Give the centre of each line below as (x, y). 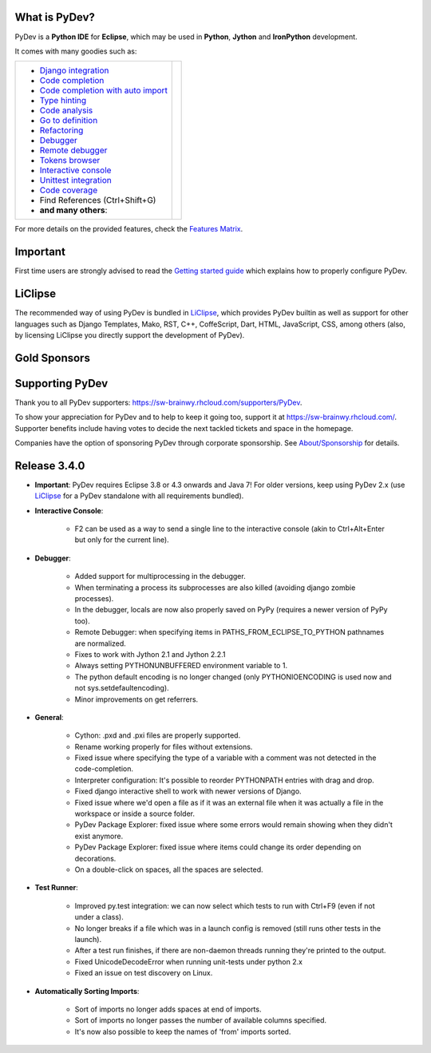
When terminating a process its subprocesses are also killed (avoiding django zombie (215, 588)
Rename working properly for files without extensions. (164, 746)
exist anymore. (99, 836)
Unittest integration (75, 180)
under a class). (99, 917)
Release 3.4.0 (50, 466)
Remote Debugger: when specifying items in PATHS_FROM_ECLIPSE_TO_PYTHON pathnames (229, 632)
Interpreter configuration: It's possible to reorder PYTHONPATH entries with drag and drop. (224, 780)
